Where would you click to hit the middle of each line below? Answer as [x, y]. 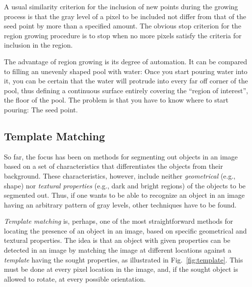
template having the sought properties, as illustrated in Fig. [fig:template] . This [124, 259]
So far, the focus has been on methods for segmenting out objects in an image [121, 156]
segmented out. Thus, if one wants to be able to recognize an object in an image [124, 195]
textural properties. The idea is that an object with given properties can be [117, 240]
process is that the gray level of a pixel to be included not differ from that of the [125, 16]
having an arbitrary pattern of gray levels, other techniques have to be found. [120, 204]
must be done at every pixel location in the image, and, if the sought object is [121, 269]
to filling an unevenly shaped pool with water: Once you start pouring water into [126, 71]
